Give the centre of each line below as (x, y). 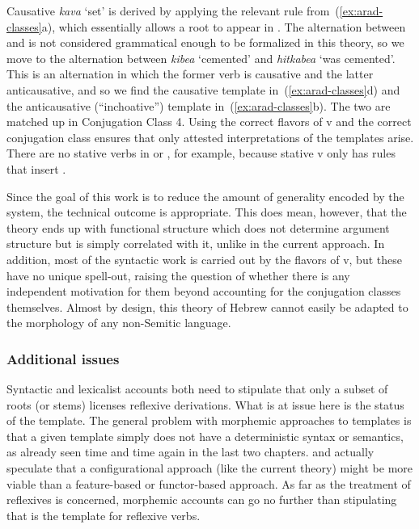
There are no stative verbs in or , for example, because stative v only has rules (201, 153)
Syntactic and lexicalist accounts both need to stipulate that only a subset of (197, 389)
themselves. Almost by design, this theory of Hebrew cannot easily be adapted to (207, 306)
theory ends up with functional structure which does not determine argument (198, 227)
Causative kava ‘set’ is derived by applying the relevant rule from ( (173, 10)
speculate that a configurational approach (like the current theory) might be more (209, 468)
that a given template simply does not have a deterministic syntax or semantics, (205, 436)
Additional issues (63, 358)
